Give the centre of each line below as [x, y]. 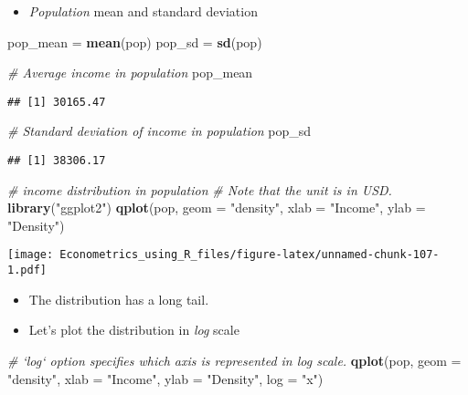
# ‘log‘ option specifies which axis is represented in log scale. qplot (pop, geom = [234, 360]
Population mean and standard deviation [143, 11]
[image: [31, 255]
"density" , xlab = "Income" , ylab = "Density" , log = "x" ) [165, 378]
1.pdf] [27, 270]
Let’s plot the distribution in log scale [134, 330]
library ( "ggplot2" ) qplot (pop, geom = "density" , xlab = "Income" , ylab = [217, 208]
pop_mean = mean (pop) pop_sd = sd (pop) [135, 42]
